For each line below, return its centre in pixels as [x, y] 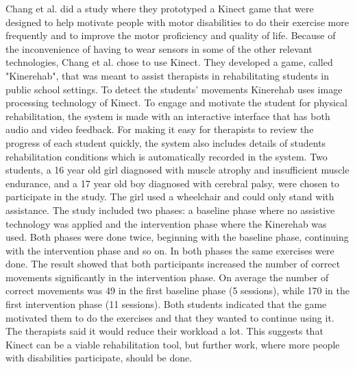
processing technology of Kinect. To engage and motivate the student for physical [176, 103]
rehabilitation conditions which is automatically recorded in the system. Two [167, 156]
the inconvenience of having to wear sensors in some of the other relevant [159, 48]
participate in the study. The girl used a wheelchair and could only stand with [170, 197]
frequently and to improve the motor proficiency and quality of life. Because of [171, 35]
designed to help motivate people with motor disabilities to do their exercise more [177, 22]
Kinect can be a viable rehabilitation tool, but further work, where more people [173, 344]
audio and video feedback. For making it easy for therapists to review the [160, 129]
